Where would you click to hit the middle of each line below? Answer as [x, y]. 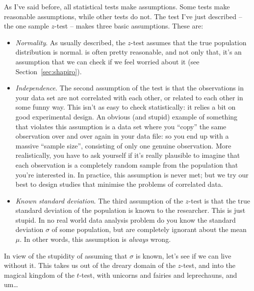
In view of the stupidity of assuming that [66, 255]
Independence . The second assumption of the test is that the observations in [130, 88]
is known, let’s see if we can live [183, 255]
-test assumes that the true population [189, 42]
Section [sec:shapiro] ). [49, 71]
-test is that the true [219, 200]
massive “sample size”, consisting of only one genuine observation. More [123, 145]
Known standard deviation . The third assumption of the [99, 200]
